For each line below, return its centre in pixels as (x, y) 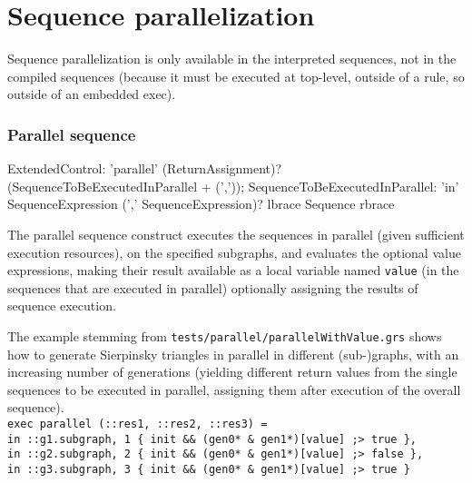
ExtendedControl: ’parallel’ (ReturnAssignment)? (145, 168)
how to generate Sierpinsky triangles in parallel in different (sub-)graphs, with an (233, 354)
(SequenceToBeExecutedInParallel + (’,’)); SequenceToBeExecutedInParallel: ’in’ (233, 186)
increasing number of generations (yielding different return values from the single (232, 372)
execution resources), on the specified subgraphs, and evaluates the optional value (234, 252)
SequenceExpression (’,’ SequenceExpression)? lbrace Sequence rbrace (201, 204)
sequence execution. (62, 306)
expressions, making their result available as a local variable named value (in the (233, 270)
